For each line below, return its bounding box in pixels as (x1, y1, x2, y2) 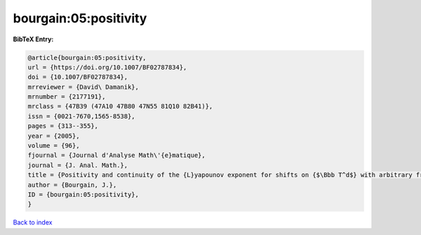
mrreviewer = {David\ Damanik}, (27, 83, 140, 91)
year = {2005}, (27, 131, 80, 140)
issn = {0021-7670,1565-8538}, (27, 112, 136, 120)
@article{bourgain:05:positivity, (27, 53, 147, 62)
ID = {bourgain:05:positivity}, (27, 191, 140, 199)
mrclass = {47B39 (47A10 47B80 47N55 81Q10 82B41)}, (27, 102, 213, 111)
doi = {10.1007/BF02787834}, (27, 73, 128, 81)
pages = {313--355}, (27, 122, 98, 130)
